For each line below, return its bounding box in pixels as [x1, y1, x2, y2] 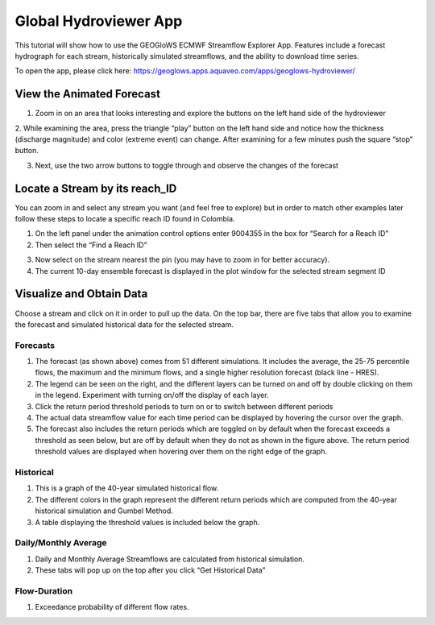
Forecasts [14, 339, 56, 350]
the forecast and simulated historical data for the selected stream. [14, 319, 234, 329]
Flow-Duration [14, 585, 72, 596]
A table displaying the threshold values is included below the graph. [35, 517, 260, 527]
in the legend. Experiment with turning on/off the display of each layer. [35, 391, 269, 400]
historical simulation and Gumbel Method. [35, 506, 173, 515]
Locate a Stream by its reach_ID [14, 181, 177, 195]
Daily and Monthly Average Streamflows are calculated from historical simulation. [35, 554, 305, 564]
